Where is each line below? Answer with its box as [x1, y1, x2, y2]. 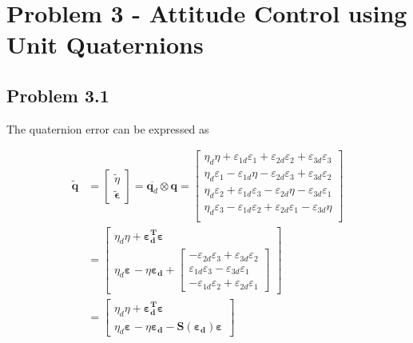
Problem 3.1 [6, 82, 109, 107]
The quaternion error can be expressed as [6, 120, 209, 137]
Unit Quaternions [6, 28, 204, 61]
